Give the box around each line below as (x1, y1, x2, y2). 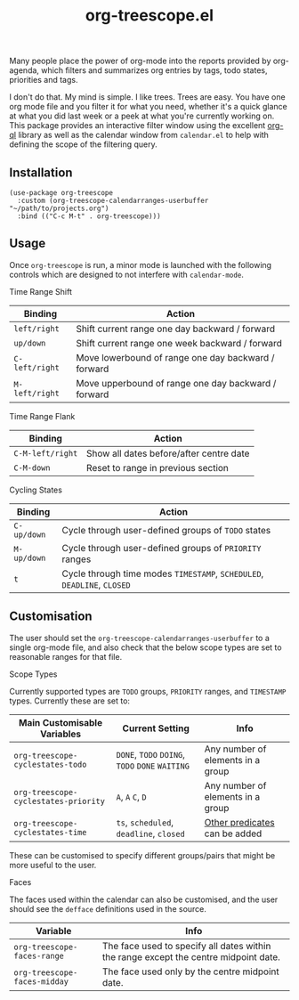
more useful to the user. (9, 859, 97, 870)
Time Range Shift (9, 286, 73, 297)
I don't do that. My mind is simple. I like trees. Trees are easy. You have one (9, 92, 287, 102)
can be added (204, 827, 263, 840)
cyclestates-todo (13, 759, 87, 769)
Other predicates (204, 816, 275, 828)
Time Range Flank (9, 411, 76, 421)
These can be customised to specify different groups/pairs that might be (9, 850, 276, 860)
